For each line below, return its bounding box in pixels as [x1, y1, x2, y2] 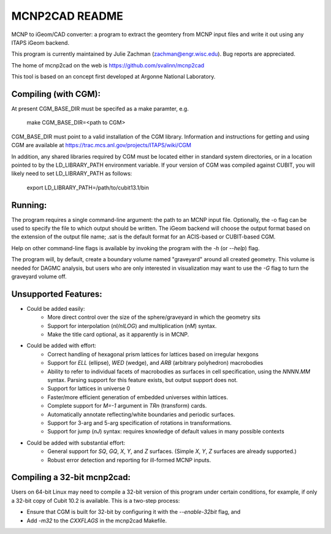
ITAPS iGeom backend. [11, 39, 70, 46]
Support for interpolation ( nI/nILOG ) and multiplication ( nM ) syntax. [47, 322, 217, 329]
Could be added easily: [26, 305, 85, 312]
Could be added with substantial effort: [26, 439, 126, 446]
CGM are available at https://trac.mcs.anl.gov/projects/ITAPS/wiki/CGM [11, 142, 191, 149]
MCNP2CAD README [11, 9, 124, 23]
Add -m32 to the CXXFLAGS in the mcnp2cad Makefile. [26, 517, 167, 524]
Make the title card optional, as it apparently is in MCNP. [47, 331, 189, 338]
